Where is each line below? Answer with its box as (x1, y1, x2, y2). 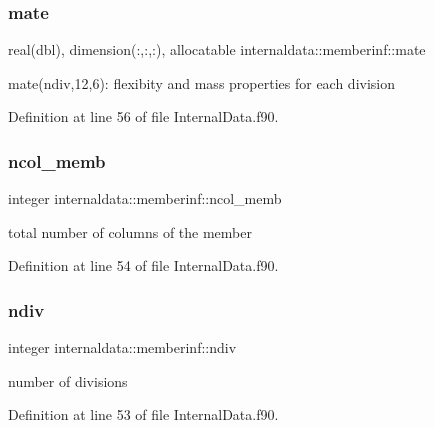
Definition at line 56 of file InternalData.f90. (8, 106, 279, 127)
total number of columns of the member (8, 221, 252, 242)
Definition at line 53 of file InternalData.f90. (8, 404, 279, 425)
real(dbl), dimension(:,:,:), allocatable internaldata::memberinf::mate (8, 39, 426, 60)
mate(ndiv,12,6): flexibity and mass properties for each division (8, 72, 396, 93)
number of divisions (8, 370, 128, 391)
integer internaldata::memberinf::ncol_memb (8, 188, 282, 209)
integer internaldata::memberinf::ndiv (8, 337, 237, 358)
